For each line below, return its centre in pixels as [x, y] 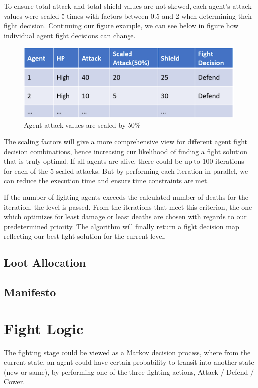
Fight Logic [44, 328]
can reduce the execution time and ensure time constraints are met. [107, 180]
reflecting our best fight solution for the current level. [85, 236]
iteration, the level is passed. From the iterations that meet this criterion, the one [128, 207]
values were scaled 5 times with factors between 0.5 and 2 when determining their [128, 16]
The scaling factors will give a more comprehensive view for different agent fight [126, 141]
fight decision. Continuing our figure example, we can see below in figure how [121, 26]
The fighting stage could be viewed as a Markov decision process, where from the [127, 352]
